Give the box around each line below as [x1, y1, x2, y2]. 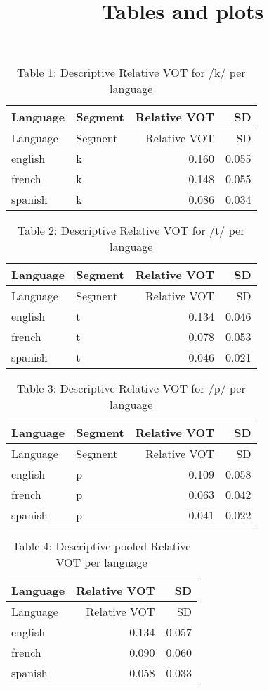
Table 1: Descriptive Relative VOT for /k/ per [16, 64, 246, 81]
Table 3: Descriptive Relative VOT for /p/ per [16, 380, 246, 397]
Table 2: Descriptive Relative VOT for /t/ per [18, 222, 245, 239]
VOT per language [55, 554, 147, 571]
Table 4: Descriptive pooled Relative [12, 538, 191, 555]
